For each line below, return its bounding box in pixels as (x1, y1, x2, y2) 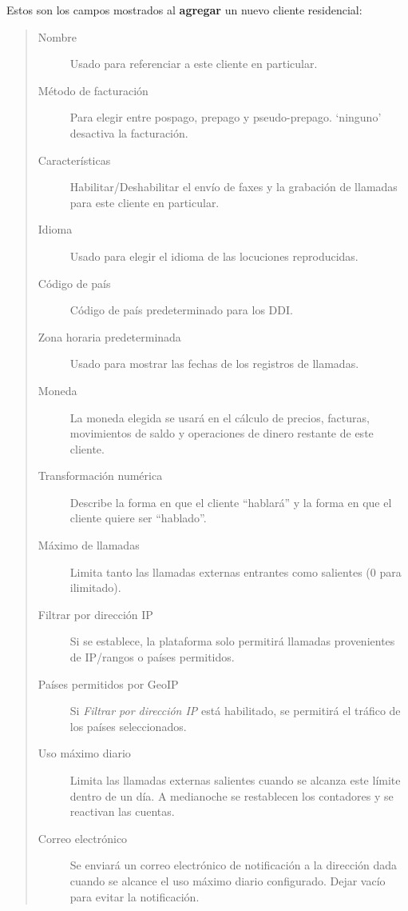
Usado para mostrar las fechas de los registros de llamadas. (69, 355, 359, 372)
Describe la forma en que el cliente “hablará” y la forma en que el (69, 493, 392, 510)
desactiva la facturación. (69, 124, 188, 141)
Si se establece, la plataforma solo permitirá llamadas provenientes (69, 633, 395, 649)
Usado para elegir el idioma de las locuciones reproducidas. (69, 247, 358, 264)
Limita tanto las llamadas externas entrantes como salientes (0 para (69, 563, 402, 580)
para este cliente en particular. (69, 194, 220, 210)
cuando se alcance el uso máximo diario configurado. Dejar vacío (69, 872, 386, 889)
